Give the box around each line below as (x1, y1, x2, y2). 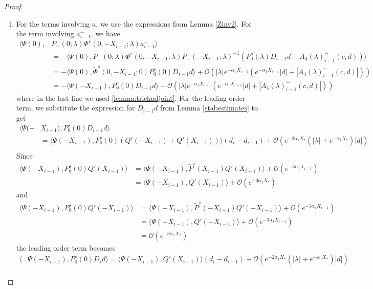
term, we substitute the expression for (16, 102, 135, 113)
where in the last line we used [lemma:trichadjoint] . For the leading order (16, 92, 246, 103)
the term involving (16, 28, 74, 39)
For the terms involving (16, 18, 90, 29)
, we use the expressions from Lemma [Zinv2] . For (96, 18, 252, 29)
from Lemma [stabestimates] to (160, 102, 258, 113)
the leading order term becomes (16, 242, 116, 253)
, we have (91, 28, 120, 39)
